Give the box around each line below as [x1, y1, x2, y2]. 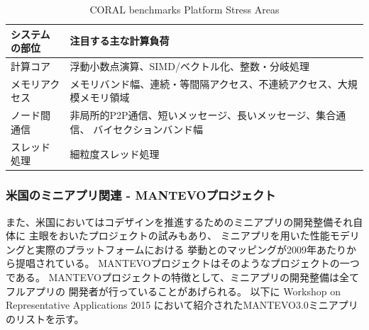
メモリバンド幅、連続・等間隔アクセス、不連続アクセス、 [70, 76, 338, 91]
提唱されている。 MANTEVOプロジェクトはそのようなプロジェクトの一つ [15, 256, 360, 271]
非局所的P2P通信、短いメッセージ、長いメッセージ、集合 [70, 108, 336, 123]
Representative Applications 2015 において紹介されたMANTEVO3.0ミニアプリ [6, 297, 358, 312]
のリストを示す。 [6, 311, 84, 326]
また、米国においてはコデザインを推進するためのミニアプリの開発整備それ [6, 214, 353, 229]
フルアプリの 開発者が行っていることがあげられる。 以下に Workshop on [6, 283, 341, 298]
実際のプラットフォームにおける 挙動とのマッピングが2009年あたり [35, 241, 347, 256]
